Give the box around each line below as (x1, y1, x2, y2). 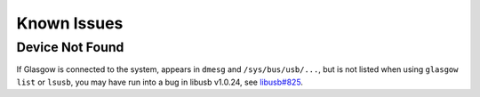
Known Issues (16, 13, 124, 33)
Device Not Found (16, 39, 124, 55)
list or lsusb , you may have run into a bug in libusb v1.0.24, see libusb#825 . (16, 77, 304, 87)
